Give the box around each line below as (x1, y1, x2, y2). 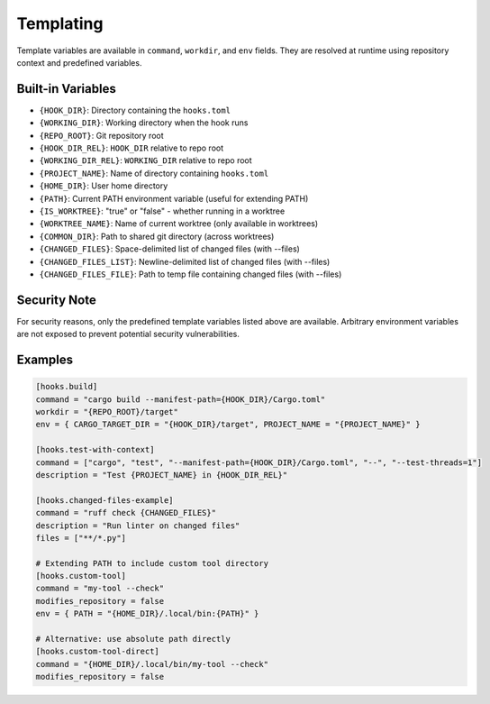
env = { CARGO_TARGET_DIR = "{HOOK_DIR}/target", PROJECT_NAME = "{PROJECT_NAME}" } (35, 419, 421, 430)
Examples (16, 352, 74, 368)
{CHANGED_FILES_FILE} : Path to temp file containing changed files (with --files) (39, 269, 342, 279)
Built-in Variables (16, 81, 116, 96)
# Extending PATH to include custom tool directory (35, 558, 269, 568)
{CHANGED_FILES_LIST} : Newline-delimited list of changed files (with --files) (39, 256, 331, 267)
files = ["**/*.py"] (35, 533, 126, 543)
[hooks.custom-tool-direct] (35, 646, 159, 657)
